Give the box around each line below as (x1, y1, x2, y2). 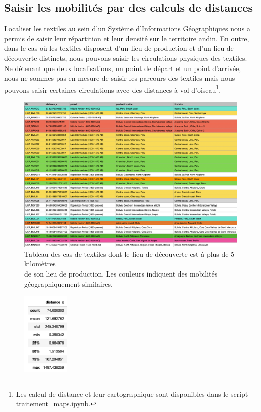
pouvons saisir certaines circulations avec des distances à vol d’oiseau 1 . (4, 83, 221, 95)
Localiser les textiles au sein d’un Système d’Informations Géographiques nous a (4, 23, 251, 34)
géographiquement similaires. (24, 278, 113, 289)
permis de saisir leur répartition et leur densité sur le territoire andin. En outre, (4, 33, 249, 43)
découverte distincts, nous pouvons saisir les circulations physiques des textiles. (4, 52, 247, 63)
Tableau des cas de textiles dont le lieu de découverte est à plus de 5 (24, 248, 235, 259)
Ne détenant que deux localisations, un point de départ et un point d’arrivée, (4, 62, 241, 73)
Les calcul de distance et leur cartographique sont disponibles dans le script (16, 388, 248, 399)
